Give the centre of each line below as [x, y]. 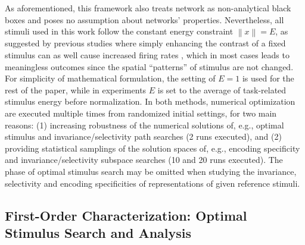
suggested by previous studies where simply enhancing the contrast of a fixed [145, 43]
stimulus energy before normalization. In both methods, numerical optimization [150, 101]
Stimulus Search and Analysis [98, 232]
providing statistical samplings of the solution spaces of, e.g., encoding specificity [152, 148]
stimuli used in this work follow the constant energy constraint [119, 31]
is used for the [268, 78]
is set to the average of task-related [222, 89]
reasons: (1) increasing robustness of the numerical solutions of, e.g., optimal [144, 125]
